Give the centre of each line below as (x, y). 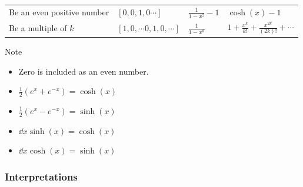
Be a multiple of (38, 28)
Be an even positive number (59, 12)
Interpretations (41, 176)
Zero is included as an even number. (84, 71)
